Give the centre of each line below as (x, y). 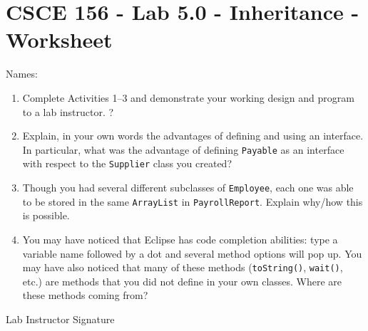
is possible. (46, 215)
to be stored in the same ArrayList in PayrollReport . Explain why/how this (193, 201)
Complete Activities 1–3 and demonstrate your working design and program (188, 97)
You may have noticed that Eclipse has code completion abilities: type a (180, 239)
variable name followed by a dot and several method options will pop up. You (192, 253)
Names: (22, 74)
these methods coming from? (85, 295)
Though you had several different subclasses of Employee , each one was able (188, 187)
